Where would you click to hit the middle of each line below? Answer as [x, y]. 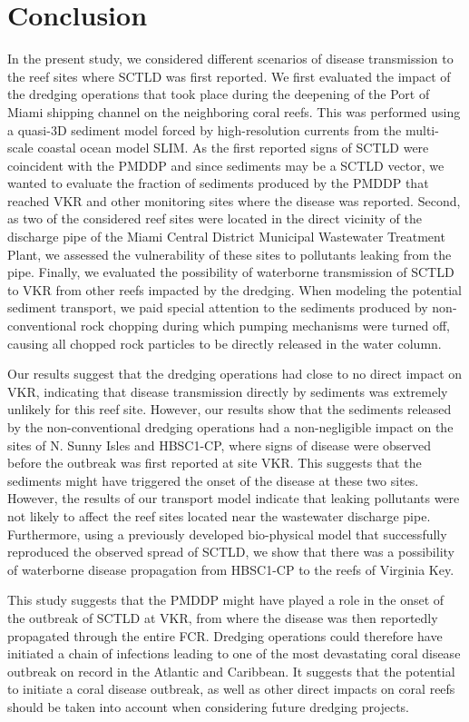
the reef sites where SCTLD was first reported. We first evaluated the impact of [229, 76]
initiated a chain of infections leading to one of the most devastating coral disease [234, 653]
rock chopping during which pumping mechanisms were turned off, [265, 326]
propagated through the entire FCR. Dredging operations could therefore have [225, 635]
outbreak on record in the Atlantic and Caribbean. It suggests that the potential [231, 671]
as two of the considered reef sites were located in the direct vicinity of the [215, 218]
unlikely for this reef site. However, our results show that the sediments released [230, 409]
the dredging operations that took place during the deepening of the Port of [219, 94]
